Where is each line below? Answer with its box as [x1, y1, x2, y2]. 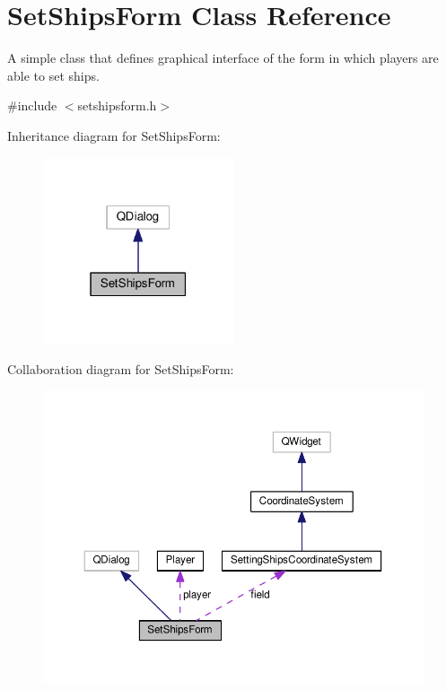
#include [7, 96, 57, 115]
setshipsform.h [77, 96, 157, 115]
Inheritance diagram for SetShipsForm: [7, 126, 221, 144]
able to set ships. [7, 66, 100, 84]
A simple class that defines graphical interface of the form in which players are [7, 48, 439, 67]
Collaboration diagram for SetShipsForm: [7, 359, 234, 378]
